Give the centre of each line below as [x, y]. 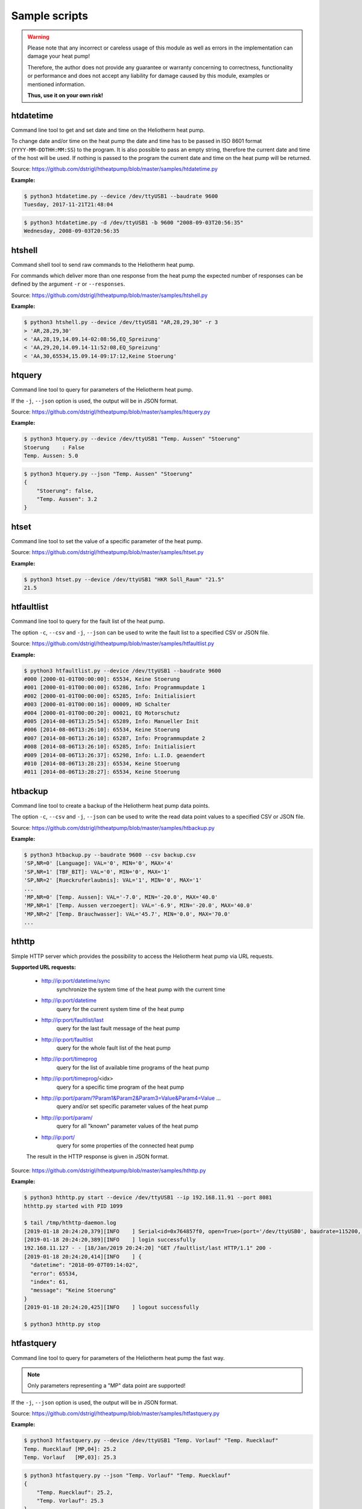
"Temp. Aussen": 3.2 [67, 499]
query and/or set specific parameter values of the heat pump [132, 1106]
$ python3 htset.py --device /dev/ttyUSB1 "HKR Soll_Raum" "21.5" [124, 579]
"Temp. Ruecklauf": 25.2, [75, 1492]
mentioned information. [56, 84]
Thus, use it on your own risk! [65, 95]
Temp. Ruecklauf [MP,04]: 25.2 [70, 1449]
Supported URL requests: [44, 967]
